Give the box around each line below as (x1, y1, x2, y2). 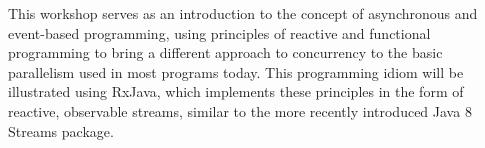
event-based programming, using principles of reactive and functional (8, 22, 431, 43)
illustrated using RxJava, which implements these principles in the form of (8, 81, 464, 102)
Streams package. (8, 120, 114, 141)
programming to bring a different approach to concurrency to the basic (8, 42, 443, 63)
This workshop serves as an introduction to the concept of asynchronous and (8, 3, 478, 23)
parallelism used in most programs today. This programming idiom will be (8, 61, 464, 82)
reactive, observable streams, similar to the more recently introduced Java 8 (8, 100, 472, 121)
